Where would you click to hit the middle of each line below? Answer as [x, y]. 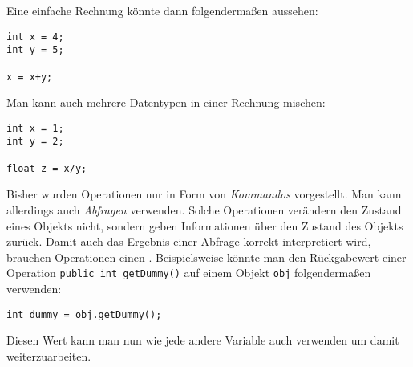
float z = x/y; [47, 168]
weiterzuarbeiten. [49, 355]
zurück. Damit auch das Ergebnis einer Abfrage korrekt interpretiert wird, [189, 241]
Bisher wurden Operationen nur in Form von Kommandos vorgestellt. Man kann [204, 194]
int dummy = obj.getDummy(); [84, 314]
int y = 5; [35, 50]
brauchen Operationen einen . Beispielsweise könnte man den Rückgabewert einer [206, 257]
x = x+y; [30, 77]
